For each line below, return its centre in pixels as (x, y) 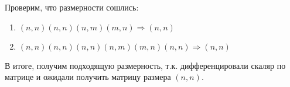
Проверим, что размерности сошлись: (72, 7)
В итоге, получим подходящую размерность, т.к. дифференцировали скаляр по (145, 65)
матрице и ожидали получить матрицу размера (88, 77)
